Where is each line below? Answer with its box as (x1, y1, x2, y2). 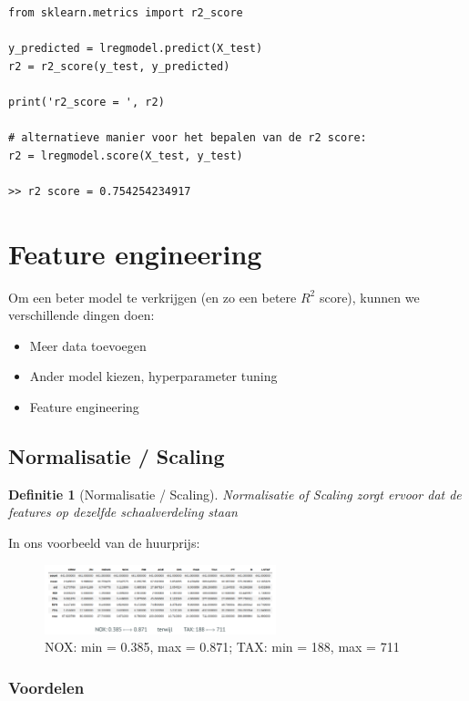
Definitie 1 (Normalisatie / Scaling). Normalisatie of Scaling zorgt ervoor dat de (8, 484, 462, 503)
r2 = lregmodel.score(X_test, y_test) (8, 149, 243, 162)
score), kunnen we (319, 287, 420, 306)
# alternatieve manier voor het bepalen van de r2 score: (8, 131, 367, 145)
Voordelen (8, 675, 85, 698)
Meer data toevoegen (29, 335, 147, 355)
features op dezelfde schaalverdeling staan (8, 502, 238, 521)
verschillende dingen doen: (8, 305, 155, 325)
